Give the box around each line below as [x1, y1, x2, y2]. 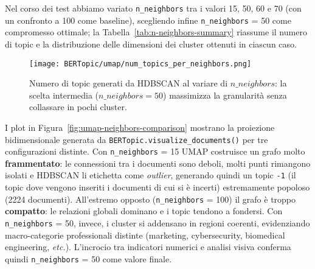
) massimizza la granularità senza [163, 88, 287, 101]
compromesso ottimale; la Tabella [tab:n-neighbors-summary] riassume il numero [5, 26, 307, 38]
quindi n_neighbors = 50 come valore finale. [5, 252, 172, 265]
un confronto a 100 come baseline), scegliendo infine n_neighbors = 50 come [5, 13, 291, 26]
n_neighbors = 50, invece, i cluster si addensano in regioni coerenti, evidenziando [5, 216, 310, 229]
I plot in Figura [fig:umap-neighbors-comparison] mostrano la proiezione [5, 121, 275, 133]
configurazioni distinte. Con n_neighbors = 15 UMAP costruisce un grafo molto [5, 145, 305, 158]
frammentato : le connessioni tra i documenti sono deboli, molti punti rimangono [5, 156, 311, 169]
